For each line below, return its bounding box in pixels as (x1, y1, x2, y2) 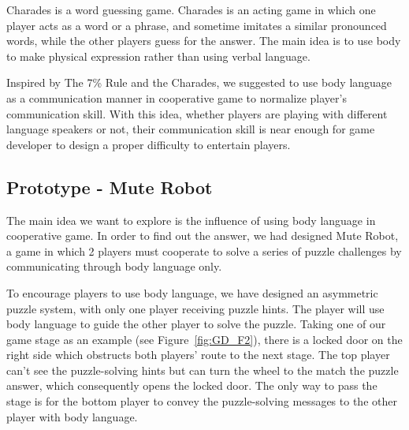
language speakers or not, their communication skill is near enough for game (6, 121, 375, 137)
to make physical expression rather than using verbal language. (6, 47, 310, 64)
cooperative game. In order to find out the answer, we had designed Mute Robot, (6, 227, 399, 244)
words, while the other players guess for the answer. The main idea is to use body (6, 32, 401, 49)
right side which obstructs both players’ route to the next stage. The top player (6, 346, 390, 363)
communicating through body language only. (6, 258, 222, 275)
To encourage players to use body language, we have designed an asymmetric (6, 284, 378, 301)
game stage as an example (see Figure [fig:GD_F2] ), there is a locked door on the (6, 331, 403, 347)
